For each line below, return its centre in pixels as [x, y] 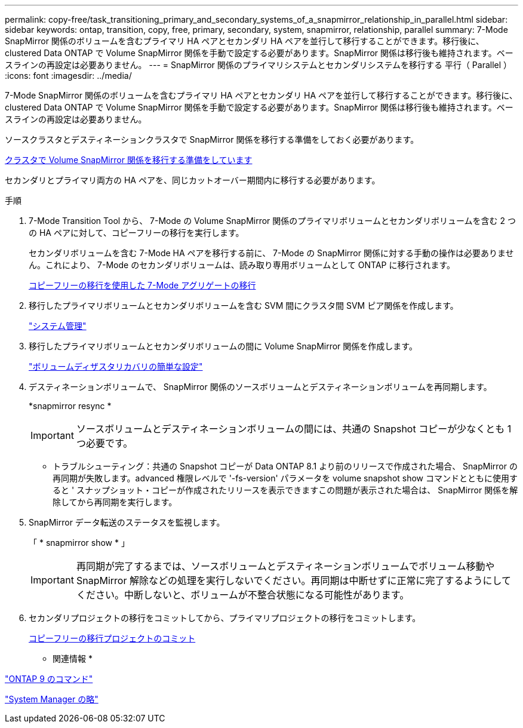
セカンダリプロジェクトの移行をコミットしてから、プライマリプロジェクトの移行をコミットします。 [225, 618]
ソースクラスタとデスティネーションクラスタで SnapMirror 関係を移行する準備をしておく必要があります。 [212, 139]
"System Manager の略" [52, 699]
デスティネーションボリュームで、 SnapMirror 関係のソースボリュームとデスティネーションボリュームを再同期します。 [260, 387]
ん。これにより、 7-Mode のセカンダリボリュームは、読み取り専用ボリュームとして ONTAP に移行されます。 [242, 265]
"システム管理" [58, 326]
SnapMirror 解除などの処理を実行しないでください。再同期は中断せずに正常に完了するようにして [293, 580]
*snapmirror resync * [70, 406]
